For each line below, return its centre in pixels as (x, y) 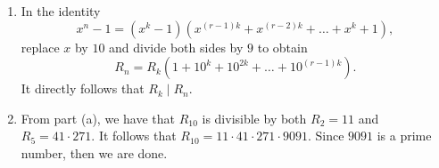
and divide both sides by (176, 47)
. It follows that (134, 136)
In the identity (61, 11)
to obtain (282, 47)
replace (40, 47)
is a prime (404, 136)
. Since (326, 136)
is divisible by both (254, 118)
